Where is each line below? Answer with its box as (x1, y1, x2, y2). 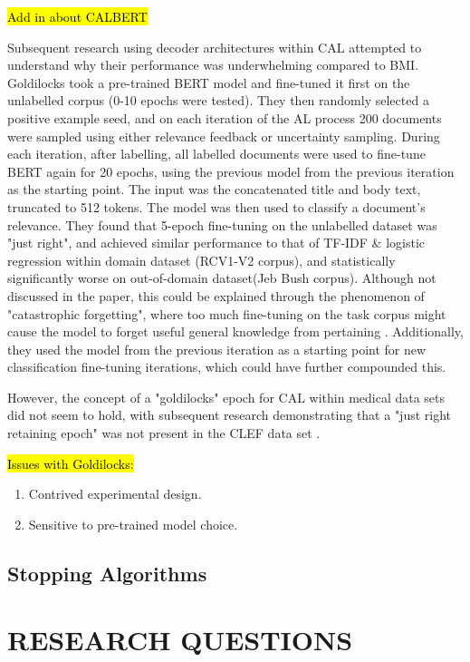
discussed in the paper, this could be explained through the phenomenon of (7, 286, 425, 305)
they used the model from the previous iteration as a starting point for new (7, 339, 427, 358)
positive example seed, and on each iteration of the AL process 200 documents (7, 108, 442, 127)
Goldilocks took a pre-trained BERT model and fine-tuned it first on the (7, 73, 410, 92)
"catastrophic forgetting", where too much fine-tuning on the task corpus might (7, 304, 446, 323)
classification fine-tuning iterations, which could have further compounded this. (7, 357, 446, 376)
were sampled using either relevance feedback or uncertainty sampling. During (7, 126, 440, 145)
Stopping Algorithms (7, 559, 207, 587)
